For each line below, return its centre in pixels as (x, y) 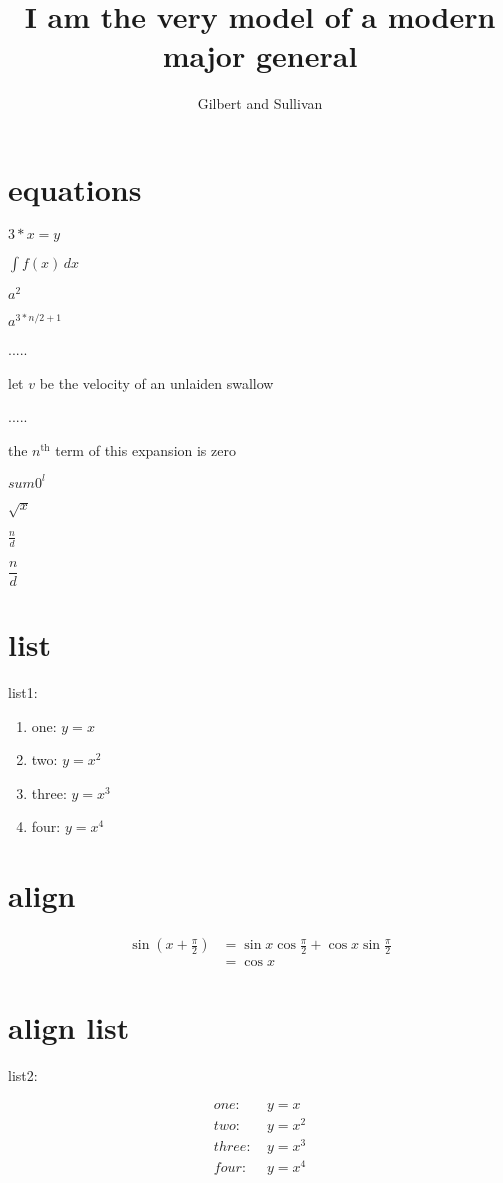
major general (260, 55)
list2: (23, 1075)
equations (75, 188)
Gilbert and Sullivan (260, 103)
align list (69, 1027)
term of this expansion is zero (145, 449)
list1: (23, 691)
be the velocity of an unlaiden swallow (156, 382)
